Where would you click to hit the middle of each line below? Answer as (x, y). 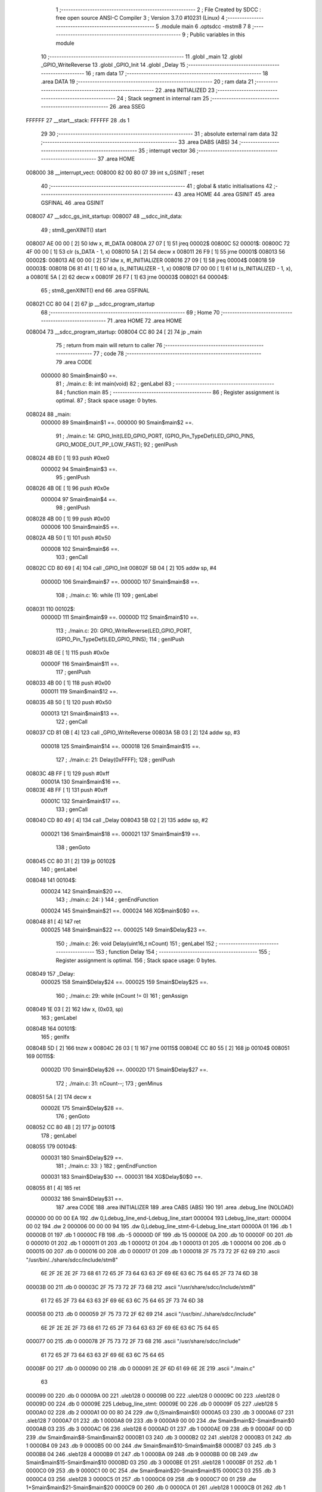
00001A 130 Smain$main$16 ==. (81, 781)
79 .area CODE (74, 362)
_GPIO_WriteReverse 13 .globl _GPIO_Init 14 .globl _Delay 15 (113, 65)
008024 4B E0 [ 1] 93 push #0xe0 (68, 458)
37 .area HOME (116, 159)
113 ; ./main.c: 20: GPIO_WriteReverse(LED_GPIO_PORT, (124, 631)
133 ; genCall (72, 809)
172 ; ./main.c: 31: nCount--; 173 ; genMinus (109, 1083)
